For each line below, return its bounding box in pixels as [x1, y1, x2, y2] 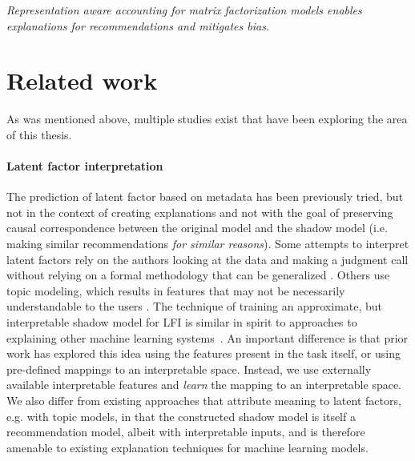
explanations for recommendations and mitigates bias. [6, 17, 270, 34]
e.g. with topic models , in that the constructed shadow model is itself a [6, 407, 356, 424]
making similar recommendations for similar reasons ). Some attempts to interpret [6, 235, 409, 252]
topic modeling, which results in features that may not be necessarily [6, 282, 345, 299]
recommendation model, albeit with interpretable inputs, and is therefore [6, 423, 365, 440]
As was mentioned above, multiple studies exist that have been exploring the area [6, 110, 408, 127]
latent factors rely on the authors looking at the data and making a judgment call [6, 251, 409, 267]
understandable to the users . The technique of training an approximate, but [6, 298, 383, 315]
